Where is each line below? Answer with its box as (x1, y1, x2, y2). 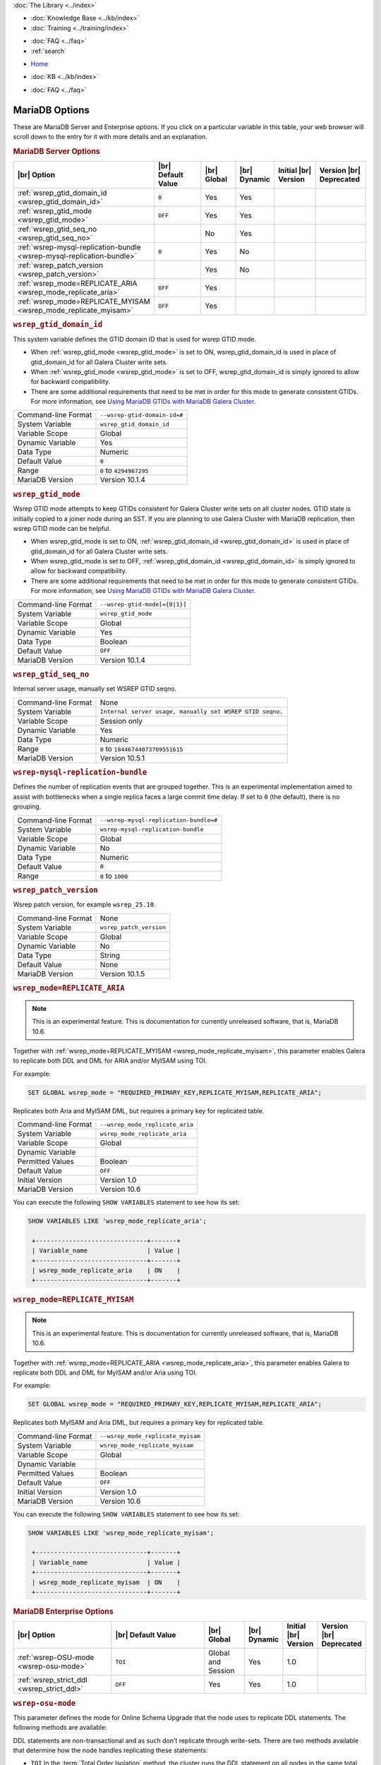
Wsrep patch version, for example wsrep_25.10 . (13, 900, 156, 909)
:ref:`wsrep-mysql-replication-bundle (17, 242, 141, 252)
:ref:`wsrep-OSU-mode (17, 1653, 95, 1663)
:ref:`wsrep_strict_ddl (17, 1675, 87, 1685)
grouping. (13, 802, 42, 811)
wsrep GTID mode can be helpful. (13, 524, 111, 532)
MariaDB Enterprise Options (13, 1606, 114, 1616)
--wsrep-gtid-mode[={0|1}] (99, 601, 187, 609)
